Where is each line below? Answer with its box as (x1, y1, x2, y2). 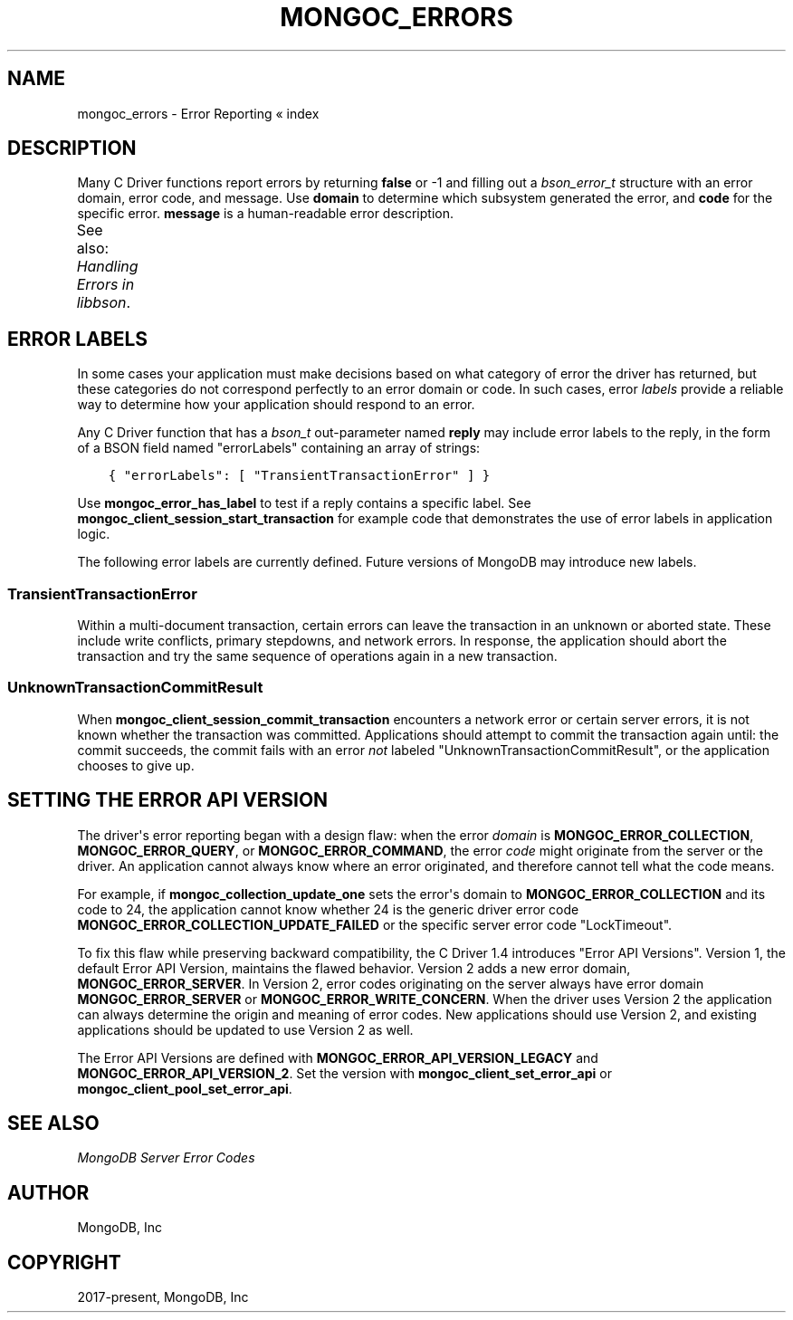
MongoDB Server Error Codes (77, 1150, 255, 1166)
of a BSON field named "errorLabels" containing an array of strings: (77, 440, 481, 456)
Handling (76, 257, 139, 276)
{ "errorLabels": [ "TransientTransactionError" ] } (108, 468, 491, 483)
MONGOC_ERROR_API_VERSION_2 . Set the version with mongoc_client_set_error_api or (77, 1065, 612, 1081)
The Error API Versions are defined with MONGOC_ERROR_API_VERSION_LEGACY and (77, 1049, 598, 1066)
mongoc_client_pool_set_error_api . (77, 1080, 292, 1096)
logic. (77, 526, 110, 542)
